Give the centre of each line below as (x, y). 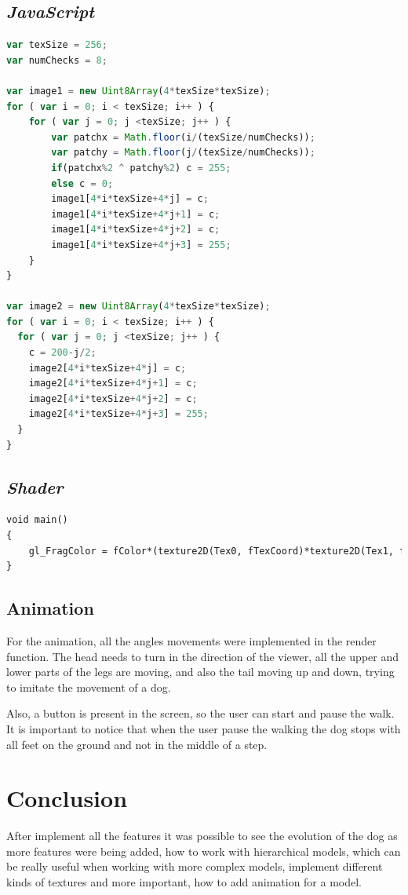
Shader (35, 486)
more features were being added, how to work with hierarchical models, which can (204, 851)
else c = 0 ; (82, 183)
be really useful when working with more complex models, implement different (195, 866)
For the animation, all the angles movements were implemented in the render (191, 641)
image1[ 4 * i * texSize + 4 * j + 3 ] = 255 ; (141, 245)
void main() (37, 520)
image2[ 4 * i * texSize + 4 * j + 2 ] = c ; (113, 398)
